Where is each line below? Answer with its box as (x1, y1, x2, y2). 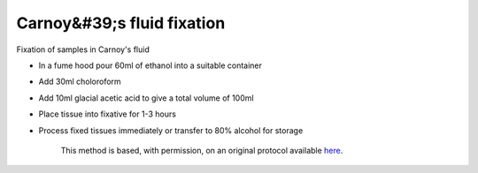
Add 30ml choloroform (38, 76, 121, 87)
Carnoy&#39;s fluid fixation (16, 13, 226, 33)
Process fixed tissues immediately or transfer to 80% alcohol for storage (38, 124, 304, 136)
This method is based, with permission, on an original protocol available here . (60, 145, 343, 155)
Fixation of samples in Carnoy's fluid (16, 44, 150, 55)
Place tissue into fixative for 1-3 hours (38, 109, 177, 119)
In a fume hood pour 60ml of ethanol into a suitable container (38, 60, 263, 71)
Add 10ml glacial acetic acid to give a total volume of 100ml (38, 93, 254, 103)
